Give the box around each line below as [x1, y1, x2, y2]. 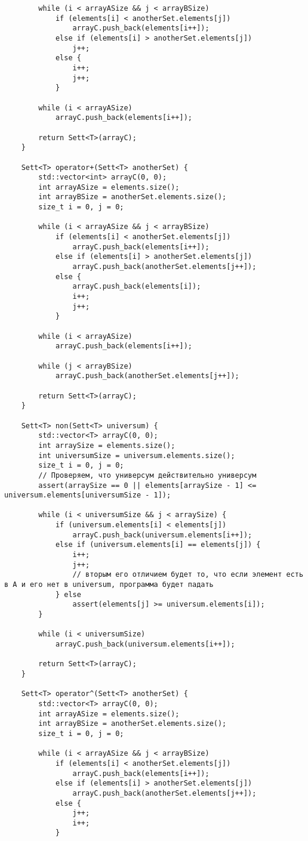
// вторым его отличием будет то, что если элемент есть [72, 570, 304, 579]
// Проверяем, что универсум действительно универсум [38, 471, 257, 480]
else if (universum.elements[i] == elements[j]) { [55, 540, 261, 549]
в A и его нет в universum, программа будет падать [4, 580, 214, 589]
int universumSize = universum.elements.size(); [38, 451, 235, 460]
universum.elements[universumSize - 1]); [4, 491, 171, 500]
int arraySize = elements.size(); [38, 441, 175, 450]
